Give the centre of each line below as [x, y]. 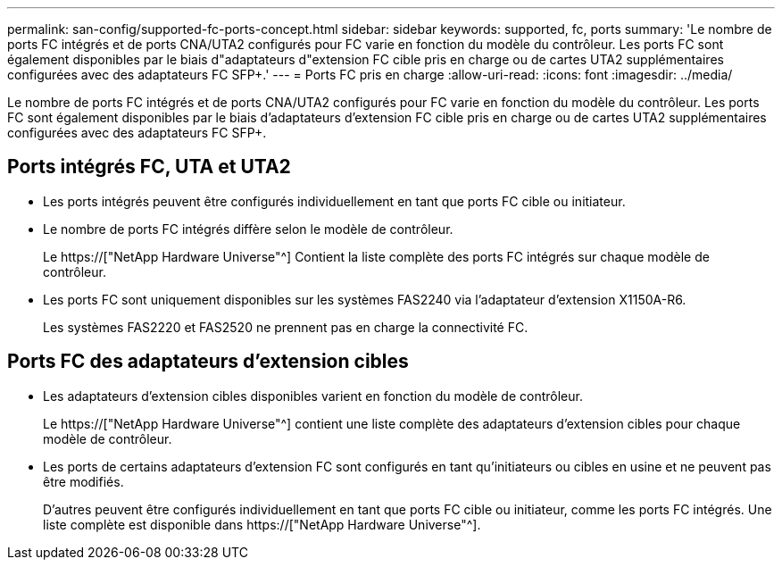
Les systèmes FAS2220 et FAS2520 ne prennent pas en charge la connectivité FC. [286, 327]
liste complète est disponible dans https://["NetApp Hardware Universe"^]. [262, 524]
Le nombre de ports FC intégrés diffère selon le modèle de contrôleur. [248, 229]
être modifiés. [83, 481]
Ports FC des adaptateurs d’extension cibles [208, 362]
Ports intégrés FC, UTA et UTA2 [149, 167]
